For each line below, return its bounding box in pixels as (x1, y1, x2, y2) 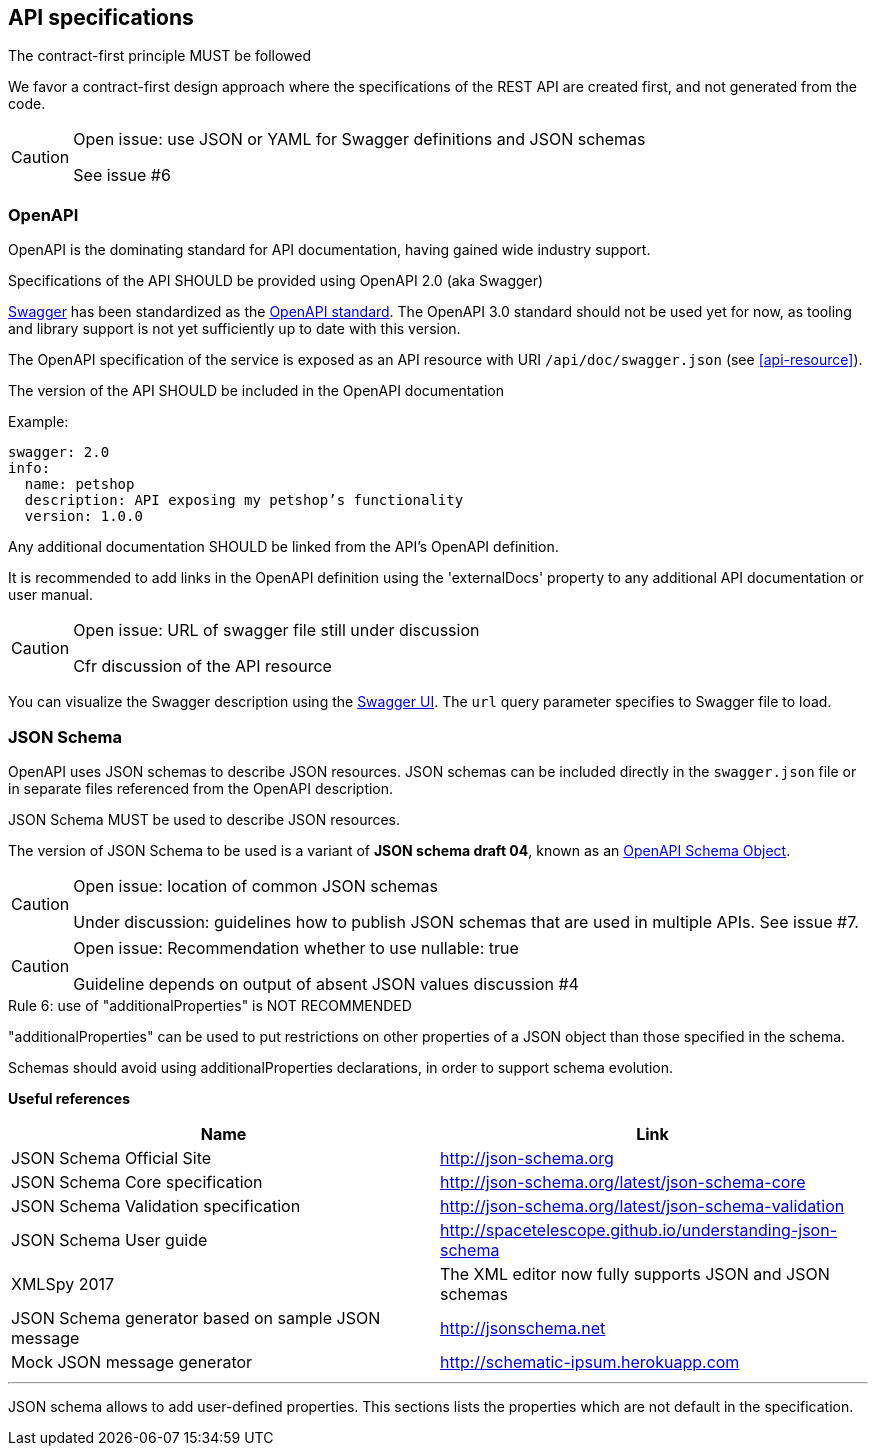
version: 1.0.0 (24, 508, 143, 525)
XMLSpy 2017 (11, 1273, 115, 1294)
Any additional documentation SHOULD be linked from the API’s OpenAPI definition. (8, 538, 559, 556)
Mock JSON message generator (11, 1351, 253, 1372)
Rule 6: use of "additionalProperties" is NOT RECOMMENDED (8, 996, 412, 1014)
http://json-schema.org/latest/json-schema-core (440, 1171, 806, 1192)
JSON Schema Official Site (11, 1147, 212, 1168)
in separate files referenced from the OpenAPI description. (8, 779, 394, 797)
